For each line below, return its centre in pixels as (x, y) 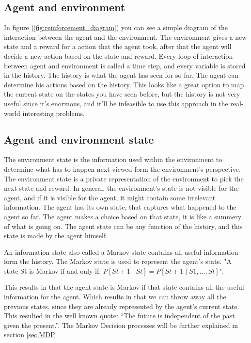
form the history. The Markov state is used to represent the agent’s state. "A (118, 261)
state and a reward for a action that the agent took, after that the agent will (118, 46)
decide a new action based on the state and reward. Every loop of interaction (118, 56)
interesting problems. (54, 113)
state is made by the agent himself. (56, 236)
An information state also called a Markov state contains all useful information (121, 252)
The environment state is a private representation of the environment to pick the (124, 178)
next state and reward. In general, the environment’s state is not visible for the (121, 188)
